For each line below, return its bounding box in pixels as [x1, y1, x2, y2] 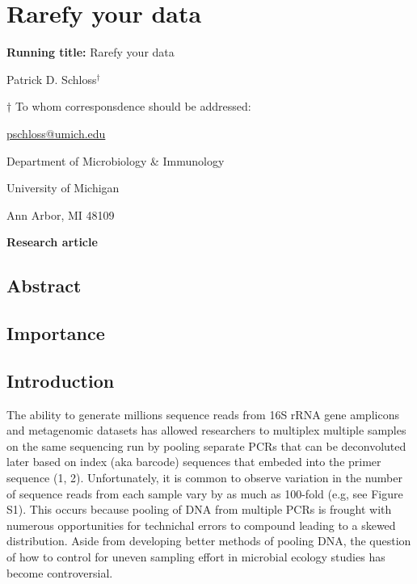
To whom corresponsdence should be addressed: [15, 98, 251, 115]
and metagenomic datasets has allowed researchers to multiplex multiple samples [6, 422, 406, 439]
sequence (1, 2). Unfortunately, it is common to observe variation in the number [6, 469, 402, 486]
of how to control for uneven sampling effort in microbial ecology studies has [6, 548, 385, 565]
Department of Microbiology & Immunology [6, 152, 225, 169]
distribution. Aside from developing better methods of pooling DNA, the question [6, 532, 411, 549]
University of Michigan [6, 179, 120, 196]
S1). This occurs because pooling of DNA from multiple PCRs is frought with [6, 501, 392, 518]
